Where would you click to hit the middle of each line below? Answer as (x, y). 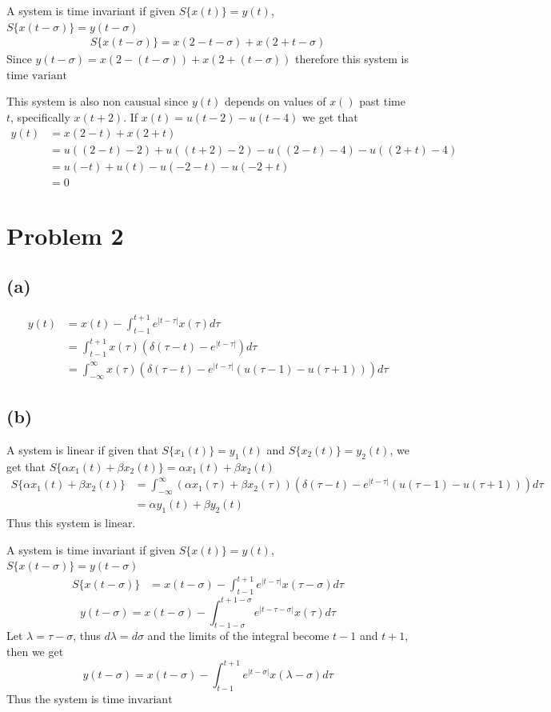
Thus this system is (54, 523)
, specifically (40, 117)
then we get (35, 652)
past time (382, 101)
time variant (37, 76)
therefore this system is (352, 59)
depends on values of (275, 101)
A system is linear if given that (82, 449)
